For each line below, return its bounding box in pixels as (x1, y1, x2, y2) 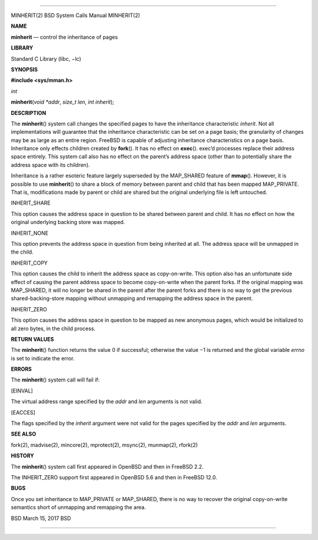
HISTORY (11, 452, 35, 459)
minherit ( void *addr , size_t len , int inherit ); (11, 98, 115, 106)
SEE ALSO (11, 430, 37, 437)
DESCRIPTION (11, 109, 47, 116)
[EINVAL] (11, 387, 34, 394)
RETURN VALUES (11, 335, 54, 343)
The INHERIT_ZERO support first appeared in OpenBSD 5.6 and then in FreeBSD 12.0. (11, 473, 217, 480)
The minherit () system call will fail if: (11, 376, 100, 383)
